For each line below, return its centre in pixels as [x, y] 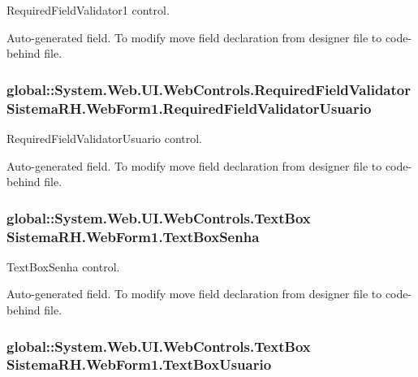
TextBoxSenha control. [63, 266]
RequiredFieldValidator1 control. [88, 10]
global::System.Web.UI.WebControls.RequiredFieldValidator [209, 89]
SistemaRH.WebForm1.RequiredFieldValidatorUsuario [189, 108]
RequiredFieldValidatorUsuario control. [105, 138]
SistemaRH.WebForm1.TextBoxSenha [133, 236]
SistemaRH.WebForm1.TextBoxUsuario [139, 364]
